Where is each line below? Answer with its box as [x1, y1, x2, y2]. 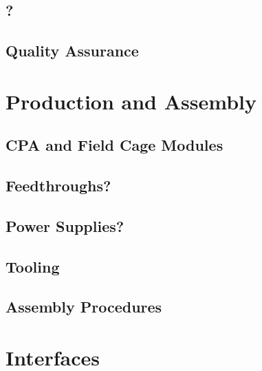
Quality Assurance [6, 40, 139, 61]
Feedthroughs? [6, 175, 111, 196]
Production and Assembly [6, 87, 256, 115]
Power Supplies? [6, 215, 124, 236]
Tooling [6, 255, 60, 277]
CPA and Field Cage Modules [6, 134, 223, 156]
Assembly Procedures [6, 296, 162, 317]
